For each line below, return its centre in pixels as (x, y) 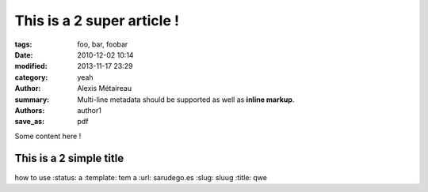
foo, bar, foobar (103, 44)
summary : (32, 100)
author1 (90, 110)
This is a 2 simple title (69, 158)
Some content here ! (48, 136)
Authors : (30, 110)
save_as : (30, 122)
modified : (31, 66)
